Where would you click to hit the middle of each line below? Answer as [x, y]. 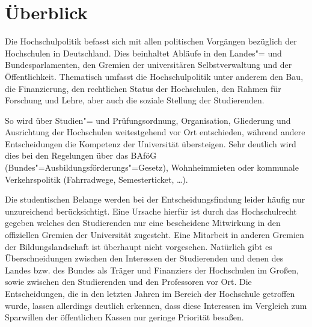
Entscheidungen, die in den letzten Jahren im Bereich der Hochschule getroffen [150, 293]
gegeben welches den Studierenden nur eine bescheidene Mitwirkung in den [143, 223]
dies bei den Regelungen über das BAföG [81, 155]
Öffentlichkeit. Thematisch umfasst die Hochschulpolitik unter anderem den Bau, [154, 76]
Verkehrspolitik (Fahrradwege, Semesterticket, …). [96, 179]
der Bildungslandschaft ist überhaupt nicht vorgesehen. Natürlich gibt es [139, 246]
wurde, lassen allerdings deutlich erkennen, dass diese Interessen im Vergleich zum [156, 305]
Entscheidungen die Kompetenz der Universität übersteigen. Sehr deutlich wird [151, 143]
